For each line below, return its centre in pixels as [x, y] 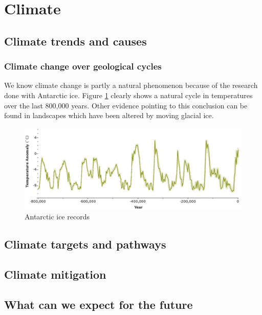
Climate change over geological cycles [83, 66]
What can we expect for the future [99, 304]
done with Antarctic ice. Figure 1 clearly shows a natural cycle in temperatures [128, 95]
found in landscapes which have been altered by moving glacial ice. [109, 115]
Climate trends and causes [75, 41]
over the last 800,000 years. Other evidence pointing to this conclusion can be [126, 105]
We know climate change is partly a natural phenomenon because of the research [131, 85]
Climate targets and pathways [85, 244]
